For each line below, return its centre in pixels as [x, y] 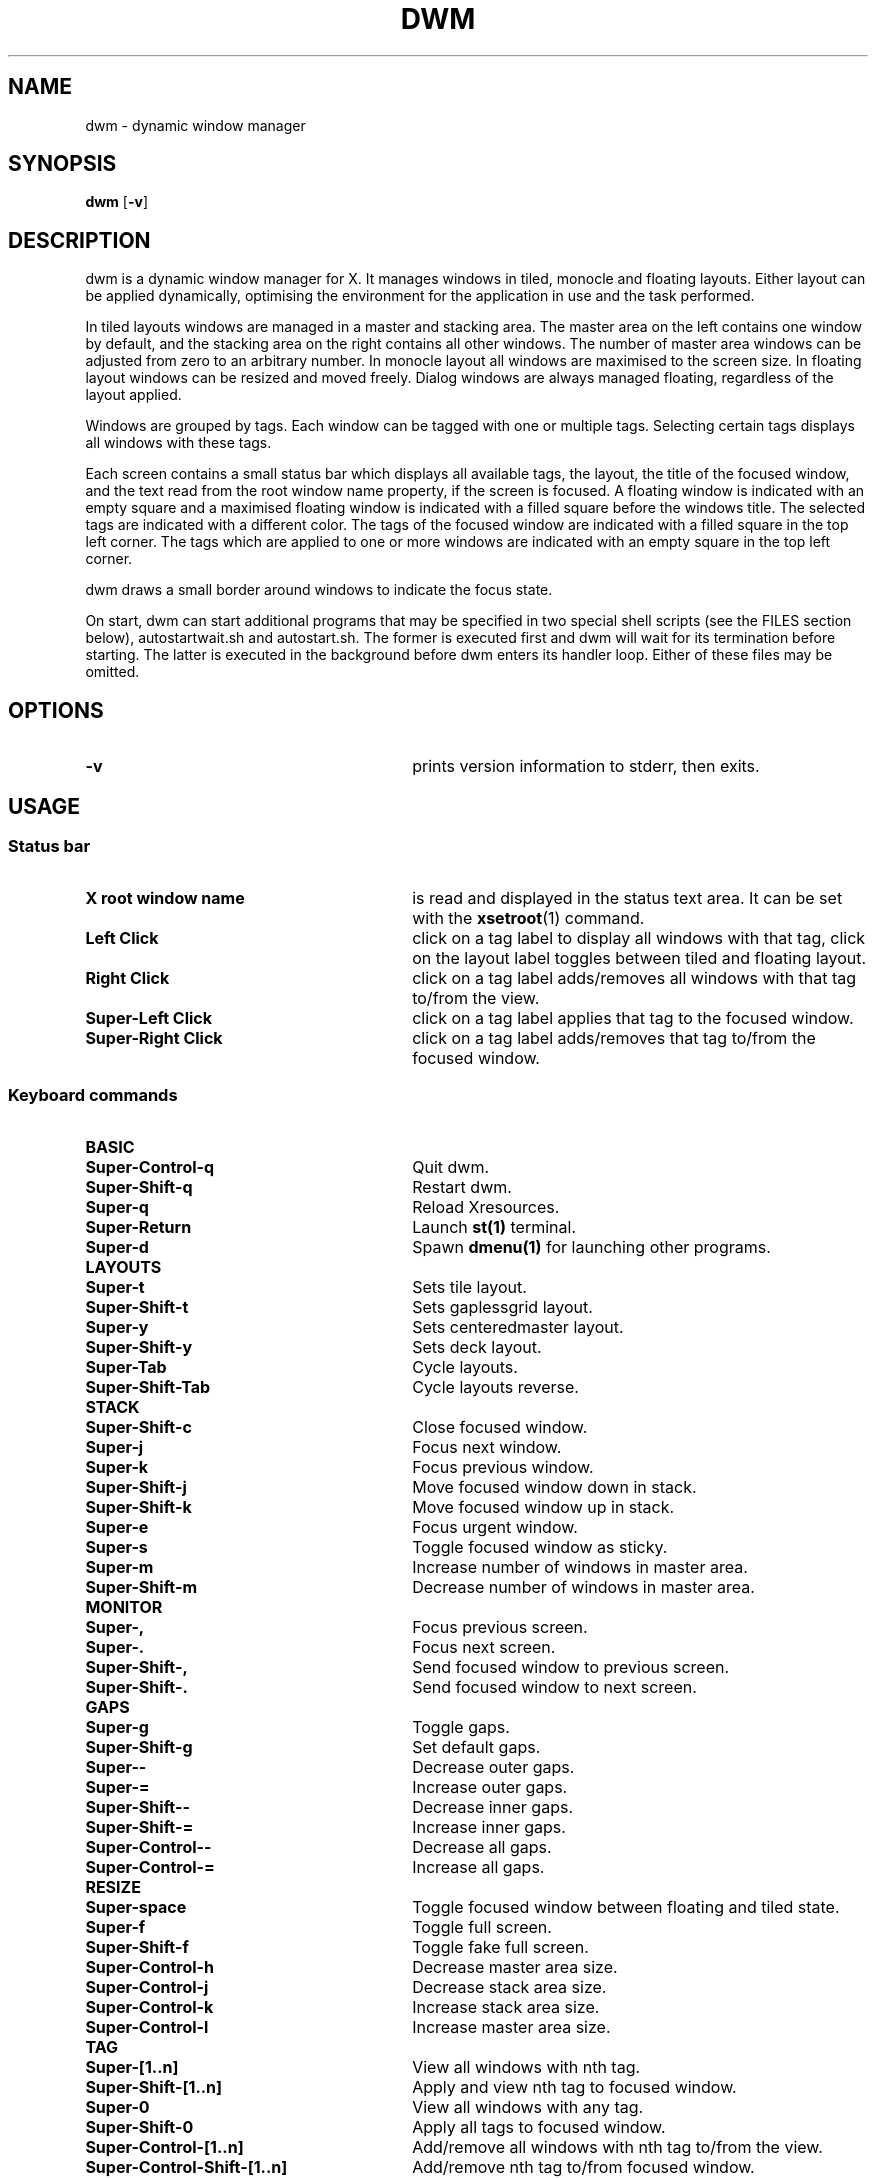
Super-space [136, 1907]
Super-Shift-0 [139, 2127]
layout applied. [133, 395]
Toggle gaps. [461, 1727]
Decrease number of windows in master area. [583, 1587]
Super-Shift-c [138, 1427]
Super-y [117, 1327]
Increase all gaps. [478, 1867]
